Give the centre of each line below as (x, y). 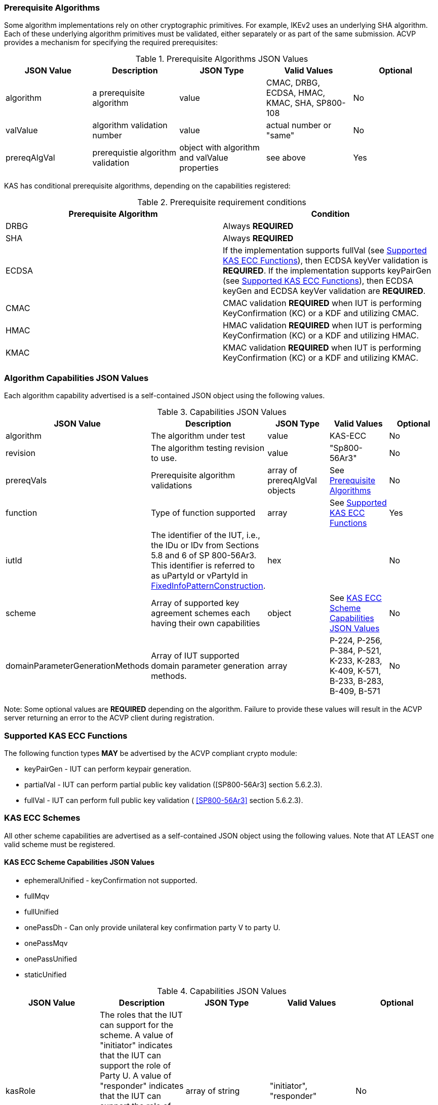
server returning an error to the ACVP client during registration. (109, 718)
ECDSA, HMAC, (296, 93)
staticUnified (46, 974)
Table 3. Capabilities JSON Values (222, 412)
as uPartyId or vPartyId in (200, 576)
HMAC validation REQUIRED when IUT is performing (322, 326)
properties (199, 168)
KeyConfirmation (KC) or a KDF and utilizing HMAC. (321, 336)
